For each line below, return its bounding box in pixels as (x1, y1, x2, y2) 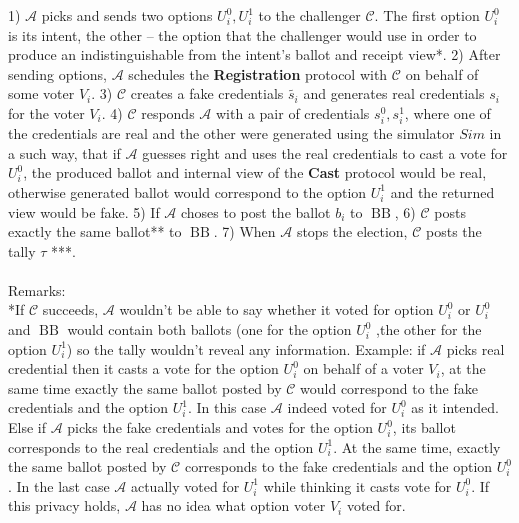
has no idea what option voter (141, 495, 326, 516)
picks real (446, 338, 505, 359)
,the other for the (376, 319, 482, 340)
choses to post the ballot (180, 201, 331, 222)
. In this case (187, 397, 267, 418)
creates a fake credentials (130, 83, 284, 104)
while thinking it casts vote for (263, 475, 452, 496)
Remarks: (8, 279, 66, 300)
